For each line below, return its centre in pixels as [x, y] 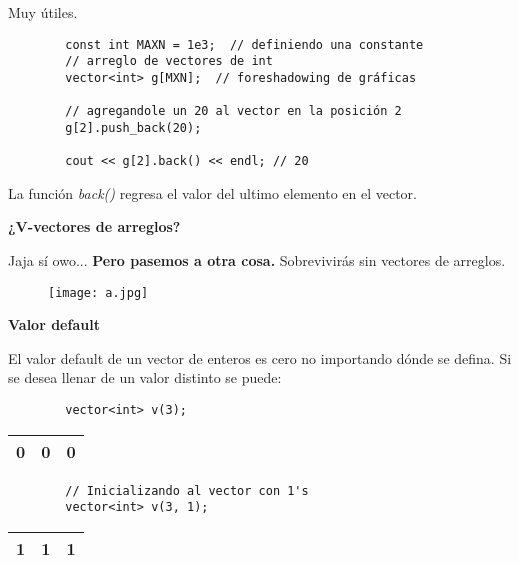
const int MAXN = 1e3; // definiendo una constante [244, 44]
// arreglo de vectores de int [169, 61]
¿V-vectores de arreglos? [94, 226]
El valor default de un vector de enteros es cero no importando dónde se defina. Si [260, 357]
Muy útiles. [43, 12]
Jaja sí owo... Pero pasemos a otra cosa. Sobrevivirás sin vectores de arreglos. [257, 260]
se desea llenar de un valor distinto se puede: [145, 377]
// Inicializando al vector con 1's [187, 490]
